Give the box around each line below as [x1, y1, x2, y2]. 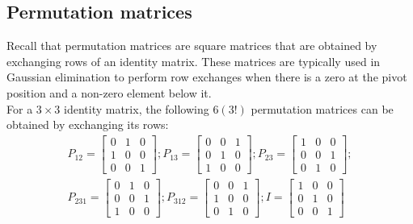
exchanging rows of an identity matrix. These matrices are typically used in [6, 52, 381, 69]
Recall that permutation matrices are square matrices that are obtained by [6, 37, 377, 54]
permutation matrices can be [251, 100, 394, 117]
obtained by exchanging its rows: [6, 116, 169, 133]
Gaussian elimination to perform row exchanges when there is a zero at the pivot [6, 68, 407, 85]
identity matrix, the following [64, 100, 209, 117]
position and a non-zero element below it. [6, 84, 212, 101]
